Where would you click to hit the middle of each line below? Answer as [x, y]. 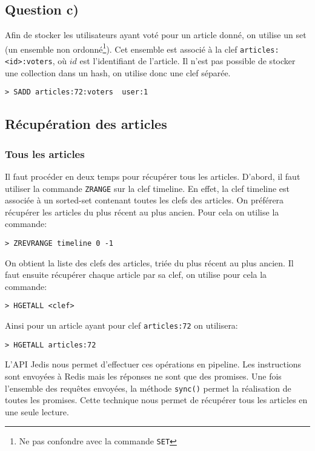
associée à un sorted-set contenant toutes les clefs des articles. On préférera [144, 200]
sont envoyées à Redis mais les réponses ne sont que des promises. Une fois [143, 376]
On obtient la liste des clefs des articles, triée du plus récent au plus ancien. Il [149, 262]
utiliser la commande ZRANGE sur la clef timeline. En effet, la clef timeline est [148, 188]
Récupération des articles [86, 124]
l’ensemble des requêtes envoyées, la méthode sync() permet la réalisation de [148, 388]
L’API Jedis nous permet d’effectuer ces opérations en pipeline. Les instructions [153, 364]
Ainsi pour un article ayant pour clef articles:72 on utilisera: [121, 325]
